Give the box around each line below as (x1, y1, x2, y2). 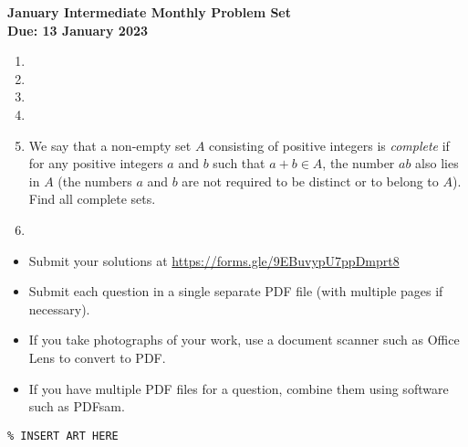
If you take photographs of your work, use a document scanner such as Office (28, 330, 460, 349)
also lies (415, 154, 459, 173)
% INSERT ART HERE (7, 429, 119, 442)
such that (213, 154, 265, 173)
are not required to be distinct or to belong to (182, 171, 439, 190)
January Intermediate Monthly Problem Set (7, 3, 292, 21)
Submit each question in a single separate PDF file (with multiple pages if (28, 282, 443, 301)
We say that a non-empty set (28, 135, 192, 154)
